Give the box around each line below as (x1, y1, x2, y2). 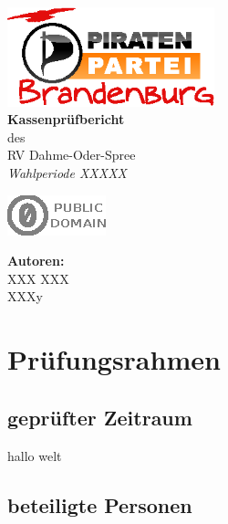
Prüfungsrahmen (7, 341, 221, 378)
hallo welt (7, 445, 62, 465)
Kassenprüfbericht (7, 110, 125, 129)
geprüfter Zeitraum (7, 403, 192, 431)
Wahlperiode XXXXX (7, 163, 127, 183)
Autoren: (7, 251, 65, 270)
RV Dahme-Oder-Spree (7, 145, 136, 164)
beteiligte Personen (7, 490, 192, 519)
